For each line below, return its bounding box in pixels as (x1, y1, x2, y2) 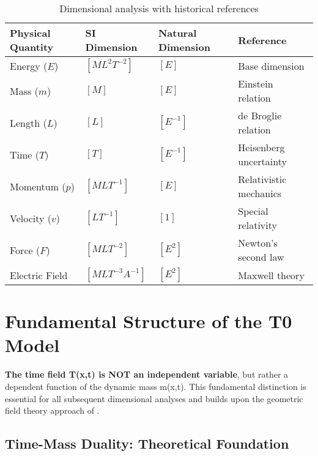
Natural (158, 26, 197, 40)
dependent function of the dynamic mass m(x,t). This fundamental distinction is (5, 379, 306, 392)
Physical (10, 26, 51, 40)
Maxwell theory (238, 267, 305, 282)
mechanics (238, 186, 282, 200)
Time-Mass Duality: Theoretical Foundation (5, 434, 289, 453)
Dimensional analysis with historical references (59, 1, 259, 15)
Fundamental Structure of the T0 (5, 308, 292, 334)
